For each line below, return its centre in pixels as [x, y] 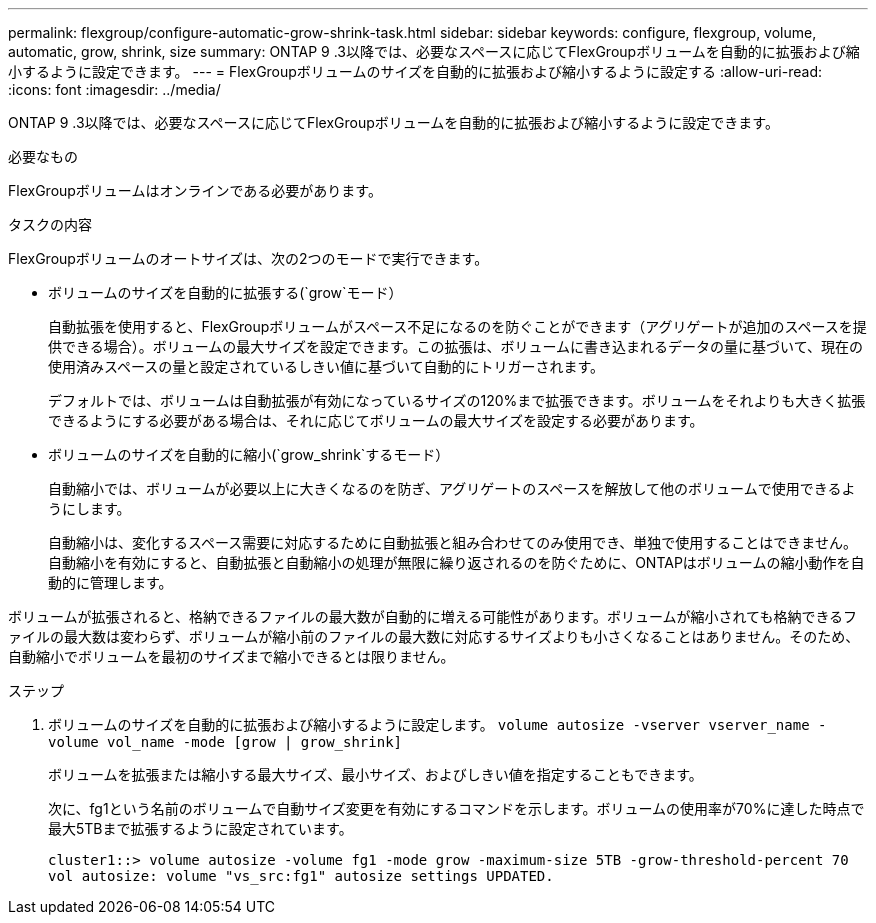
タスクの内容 [50, 224]
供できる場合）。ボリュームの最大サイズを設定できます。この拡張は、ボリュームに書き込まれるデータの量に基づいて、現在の [455, 346]
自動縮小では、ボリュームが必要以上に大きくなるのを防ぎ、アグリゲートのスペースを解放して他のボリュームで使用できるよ [452, 488]
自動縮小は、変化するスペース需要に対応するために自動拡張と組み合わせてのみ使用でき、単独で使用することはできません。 [452, 542]
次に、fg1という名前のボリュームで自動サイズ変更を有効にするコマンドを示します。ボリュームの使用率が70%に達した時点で [456, 808]
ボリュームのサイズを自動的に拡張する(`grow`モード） [225, 292]
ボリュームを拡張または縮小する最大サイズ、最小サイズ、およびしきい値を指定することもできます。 [375, 774]
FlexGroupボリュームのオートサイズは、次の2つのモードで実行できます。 [248, 258]
